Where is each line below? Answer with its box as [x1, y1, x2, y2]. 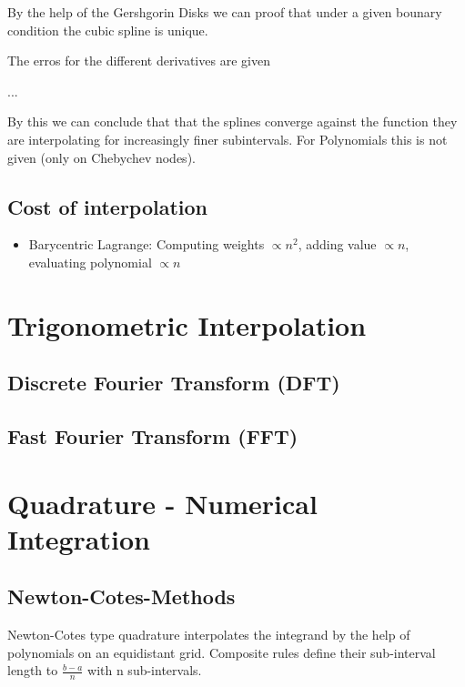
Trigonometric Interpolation [7, 306, 367, 343]
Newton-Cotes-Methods [7, 582, 236, 611]
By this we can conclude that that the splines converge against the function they [7, 112, 458, 131]
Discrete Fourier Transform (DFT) [7, 369, 340, 397]
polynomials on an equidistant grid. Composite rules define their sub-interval [7, 642, 436, 662]
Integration [7, 520, 150, 557]
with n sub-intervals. [87, 661, 202, 680]
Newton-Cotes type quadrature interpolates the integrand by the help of [7, 625, 410, 644]
